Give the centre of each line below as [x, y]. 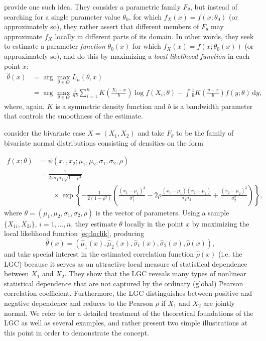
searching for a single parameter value [62, 16]
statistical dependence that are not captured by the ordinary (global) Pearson [124, 283]
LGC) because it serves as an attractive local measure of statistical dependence [126, 263]
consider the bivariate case [45, 133]
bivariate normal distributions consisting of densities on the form [104, 142]
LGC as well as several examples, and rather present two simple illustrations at [126, 323]
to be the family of [205, 133]
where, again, [24, 106]
